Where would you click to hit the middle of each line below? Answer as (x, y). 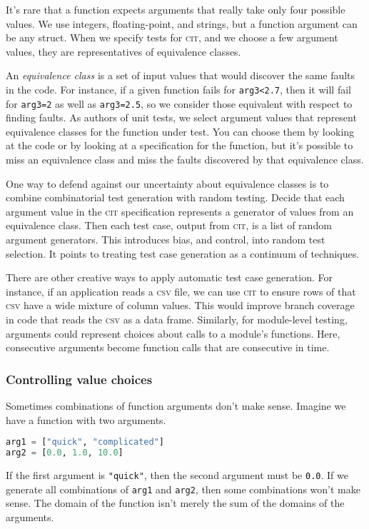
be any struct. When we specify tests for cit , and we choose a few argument (172, 37)
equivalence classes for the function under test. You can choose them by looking (180, 131)
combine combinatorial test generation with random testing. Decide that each (175, 197)
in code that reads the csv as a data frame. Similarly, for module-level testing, (177, 319)
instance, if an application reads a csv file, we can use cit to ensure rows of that (181, 291)
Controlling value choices (79, 379)
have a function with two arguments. (86, 419)
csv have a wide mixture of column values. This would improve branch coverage (180, 305)
